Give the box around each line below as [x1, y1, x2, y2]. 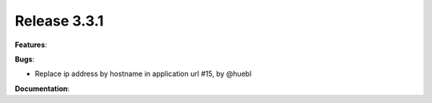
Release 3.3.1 [14, 12, 104, 30]
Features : [14, 40, 47, 50]
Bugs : [14, 54, 35, 64]
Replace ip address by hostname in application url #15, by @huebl [34, 69, 252, 79]
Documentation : [14, 84, 70, 93]
